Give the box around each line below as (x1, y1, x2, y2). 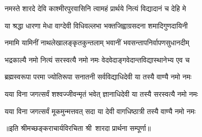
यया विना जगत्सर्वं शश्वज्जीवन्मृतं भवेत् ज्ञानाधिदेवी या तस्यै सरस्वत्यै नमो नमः (5, 88, 198, 99)
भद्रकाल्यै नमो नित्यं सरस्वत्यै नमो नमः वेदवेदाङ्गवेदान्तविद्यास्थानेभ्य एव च (5, 54, 190, 65)
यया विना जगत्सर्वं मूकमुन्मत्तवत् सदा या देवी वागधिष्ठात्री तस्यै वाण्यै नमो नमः (5, 105, 196, 116)
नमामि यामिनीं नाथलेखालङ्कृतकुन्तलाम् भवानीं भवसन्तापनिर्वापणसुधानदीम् (5, 37, 189, 48)
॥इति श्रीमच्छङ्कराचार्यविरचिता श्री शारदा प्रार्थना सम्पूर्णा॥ (5, 123, 151, 133)
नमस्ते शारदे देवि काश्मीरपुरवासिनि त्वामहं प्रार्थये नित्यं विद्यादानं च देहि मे (5, 3, 186, 13)
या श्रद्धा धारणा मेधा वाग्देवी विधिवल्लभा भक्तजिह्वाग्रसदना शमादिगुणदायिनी (5, 20, 188, 31)
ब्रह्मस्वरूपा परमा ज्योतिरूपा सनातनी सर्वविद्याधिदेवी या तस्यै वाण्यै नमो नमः (5, 71, 192, 82)
